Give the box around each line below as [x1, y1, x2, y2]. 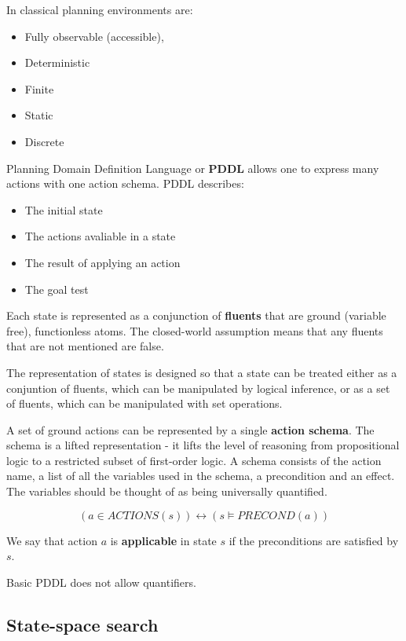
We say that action [6, 532, 97, 548]
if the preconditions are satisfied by [229, 532, 399, 548]
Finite [24, 80, 54, 97]
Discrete [24, 133, 64, 149]
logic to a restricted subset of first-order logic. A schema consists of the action [6, 452, 382, 468]
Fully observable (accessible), [24, 27, 164, 44]
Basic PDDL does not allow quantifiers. [6, 573, 196, 590]
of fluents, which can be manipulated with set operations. [6, 395, 283, 412]
